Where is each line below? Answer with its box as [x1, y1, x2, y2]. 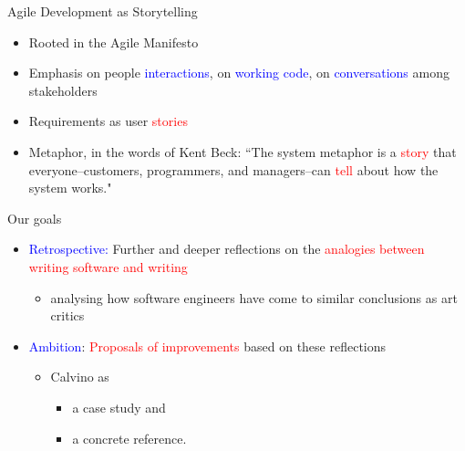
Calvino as [50, 367, 109, 386]
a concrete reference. [72, 428, 187, 447]
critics [50, 306, 85, 325]
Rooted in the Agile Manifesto [28, 32, 199, 51]
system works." [28, 178, 112, 197]
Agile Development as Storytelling [7, 2, 198, 20]
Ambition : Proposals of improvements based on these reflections [28, 336, 387, 355]
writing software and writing [28, 257, 188, 276]
